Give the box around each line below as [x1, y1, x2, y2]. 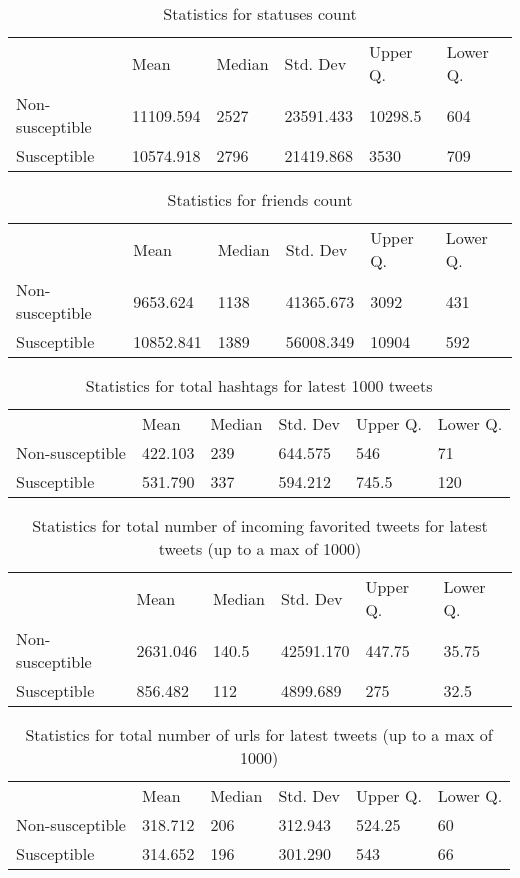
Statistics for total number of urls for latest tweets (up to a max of [25, 723, 493, 746]
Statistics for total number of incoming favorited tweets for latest [32, 514, 488, 537]
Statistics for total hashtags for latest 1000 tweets [85, 374, 433, 397]
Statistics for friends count [167, 188, 353, 211]
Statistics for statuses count [163, 2, 357, 25]
